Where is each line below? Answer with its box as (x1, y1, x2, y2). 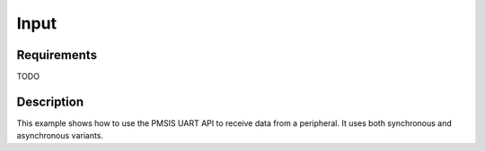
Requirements (16, 47, 98, 63)
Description (16, 94, 84, 109)
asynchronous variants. (16, 130, 103, 141)
